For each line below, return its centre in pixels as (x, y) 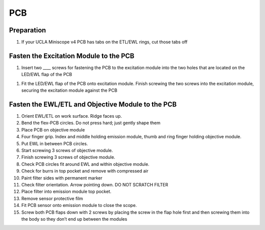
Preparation (27, 30)
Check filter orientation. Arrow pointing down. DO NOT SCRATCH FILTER (95, 184)
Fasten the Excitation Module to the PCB (72, 56)
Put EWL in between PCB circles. (55, 143)
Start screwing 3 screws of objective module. (67, 150)
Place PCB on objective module (53, 129)
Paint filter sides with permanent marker (62, 178)
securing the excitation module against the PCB (69, 90)
